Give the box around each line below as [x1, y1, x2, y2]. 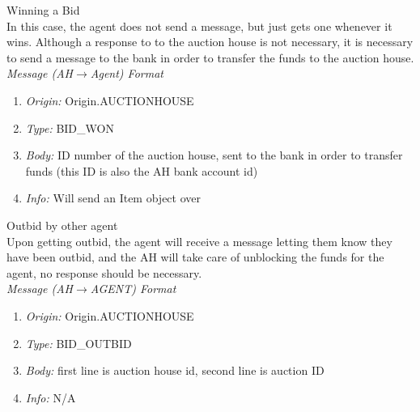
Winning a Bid [6, 2, 80, 18]
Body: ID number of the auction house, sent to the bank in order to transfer [25, 147, 403, 164]
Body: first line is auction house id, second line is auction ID [25, 362, 325, 379]
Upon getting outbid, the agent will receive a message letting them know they [6, 232, 392, 249]
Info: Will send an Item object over [25, 189, 201, 206]
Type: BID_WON [25, 119, 114, 136]
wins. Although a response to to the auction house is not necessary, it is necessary [6, 33, 414, 50]
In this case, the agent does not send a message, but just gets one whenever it [6, 17, 392, 34]
